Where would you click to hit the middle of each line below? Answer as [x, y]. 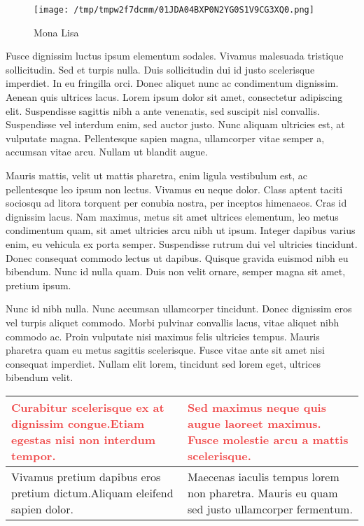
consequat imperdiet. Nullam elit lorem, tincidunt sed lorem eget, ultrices [163, 363]
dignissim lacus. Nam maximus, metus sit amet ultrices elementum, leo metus [172, 216]
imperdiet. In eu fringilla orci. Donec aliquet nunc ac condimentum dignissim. [172, 83]
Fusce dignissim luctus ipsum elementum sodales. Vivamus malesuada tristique [175, 56]
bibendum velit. [40, 377]
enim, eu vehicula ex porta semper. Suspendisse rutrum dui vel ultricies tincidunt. [182, 243]
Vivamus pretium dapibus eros [86, 476]
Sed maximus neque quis [257, 407]
